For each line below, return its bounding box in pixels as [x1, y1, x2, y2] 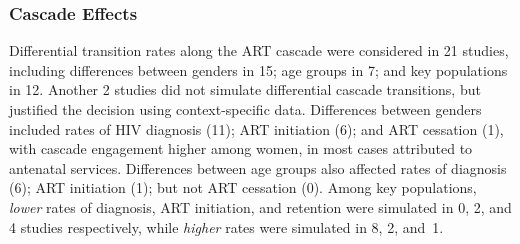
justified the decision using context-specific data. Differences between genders [9, 99, 482, 119]
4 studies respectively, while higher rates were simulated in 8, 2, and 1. [9, 216, 444, 237]
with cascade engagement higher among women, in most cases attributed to [9, 138, 473, 159]
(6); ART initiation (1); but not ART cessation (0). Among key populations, [9, 177, 477, 198]
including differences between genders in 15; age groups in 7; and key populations [9, 59, 508, 80]
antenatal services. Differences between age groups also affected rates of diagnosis [9, 157, 507, 178]
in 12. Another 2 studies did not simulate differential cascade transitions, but [9, 79, 481, 100]
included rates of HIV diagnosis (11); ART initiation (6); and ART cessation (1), [9, 118, 504, 139]
